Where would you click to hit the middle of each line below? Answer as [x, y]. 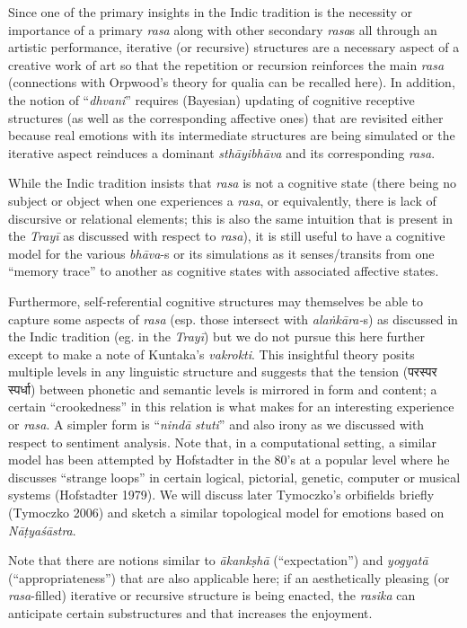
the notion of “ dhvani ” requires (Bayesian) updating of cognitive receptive [211, 99]
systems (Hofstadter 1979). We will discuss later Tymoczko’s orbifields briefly [221, 495]
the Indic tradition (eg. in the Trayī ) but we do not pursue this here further [217, 336]
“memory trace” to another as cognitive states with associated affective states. [224, 271]
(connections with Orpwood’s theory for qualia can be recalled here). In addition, [232, 82]
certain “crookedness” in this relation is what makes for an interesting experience [231, 407]
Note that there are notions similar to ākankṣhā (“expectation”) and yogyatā [218, 560]
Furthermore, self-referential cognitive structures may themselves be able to [216, 301]
